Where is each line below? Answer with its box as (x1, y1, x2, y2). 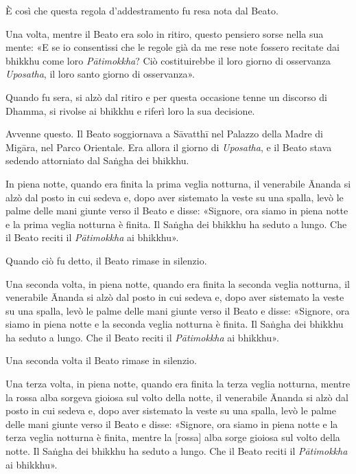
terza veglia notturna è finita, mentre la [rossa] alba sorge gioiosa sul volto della (5, 430, 340, 444)
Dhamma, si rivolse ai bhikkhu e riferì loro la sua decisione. (5, 103, 255, 117)
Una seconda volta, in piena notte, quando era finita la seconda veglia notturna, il (5, 276, 350, 291)
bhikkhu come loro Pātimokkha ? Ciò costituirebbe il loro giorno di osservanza (5, 53, 331, 67)
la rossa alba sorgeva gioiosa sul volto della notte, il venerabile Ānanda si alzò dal (5, 390, 348, 404)
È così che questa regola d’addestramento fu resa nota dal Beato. (5, 3, 278, 17)
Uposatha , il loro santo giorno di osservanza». (5, 67, 195, 81)
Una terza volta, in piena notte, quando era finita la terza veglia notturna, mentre (5, 376, 351, 391)
